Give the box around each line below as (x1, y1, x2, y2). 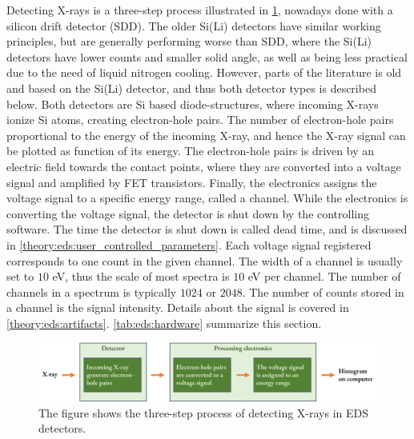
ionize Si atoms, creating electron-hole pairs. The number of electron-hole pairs (6, 111, 394, 128)
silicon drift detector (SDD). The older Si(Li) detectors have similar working (6, 17, 381, 34)
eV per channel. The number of (247, 268, 401, 285)
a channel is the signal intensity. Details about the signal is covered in (6, 299, 349, 316)
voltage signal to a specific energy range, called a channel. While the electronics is (6, 190, 408, 206)
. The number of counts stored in (242, 283, 404, 300)
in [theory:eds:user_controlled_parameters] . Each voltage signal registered (6, 236, 372, 253)
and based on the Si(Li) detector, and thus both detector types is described (6, 79, 376, 96)
